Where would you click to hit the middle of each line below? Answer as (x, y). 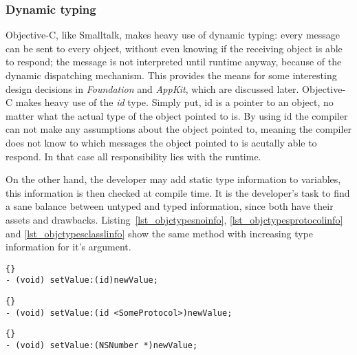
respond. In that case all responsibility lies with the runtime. (133, 156)
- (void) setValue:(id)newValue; (82, 280)
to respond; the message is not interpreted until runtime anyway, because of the (174, 62)
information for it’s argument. (68, 247)
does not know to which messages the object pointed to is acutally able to (161, 142)
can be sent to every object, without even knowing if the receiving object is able (174, 48)
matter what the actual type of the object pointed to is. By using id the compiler (177, 115)
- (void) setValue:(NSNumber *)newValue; (102, 345)
